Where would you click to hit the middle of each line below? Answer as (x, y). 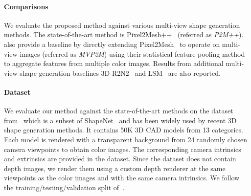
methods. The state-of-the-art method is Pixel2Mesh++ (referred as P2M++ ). (124, 34)
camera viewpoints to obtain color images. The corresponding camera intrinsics (123, 149)
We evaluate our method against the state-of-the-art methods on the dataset (119, 111)
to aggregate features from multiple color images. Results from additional (114, 63)
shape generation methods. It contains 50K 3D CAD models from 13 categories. (124, 130)
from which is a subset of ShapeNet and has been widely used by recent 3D (120, 120)
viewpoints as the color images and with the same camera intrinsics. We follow (122, 178)
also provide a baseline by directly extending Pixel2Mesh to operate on (112, 44)
